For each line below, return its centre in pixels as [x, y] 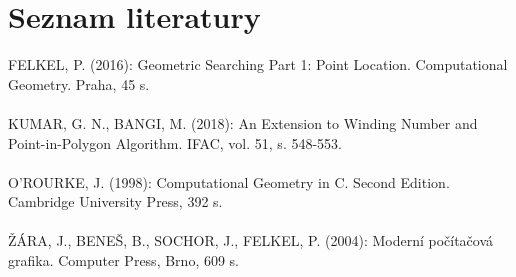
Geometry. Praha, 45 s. [79, 83]
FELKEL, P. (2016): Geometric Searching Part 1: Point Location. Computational [258, 64]
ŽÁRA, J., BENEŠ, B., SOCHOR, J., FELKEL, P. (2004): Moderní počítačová [251, 240]
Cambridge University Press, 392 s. [115, 201]
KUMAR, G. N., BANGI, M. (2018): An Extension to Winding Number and [243, 122]
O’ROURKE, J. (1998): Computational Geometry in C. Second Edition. [229, 181]
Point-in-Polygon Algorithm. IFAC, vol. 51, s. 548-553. [175, 142]
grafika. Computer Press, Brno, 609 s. [123, 260]
